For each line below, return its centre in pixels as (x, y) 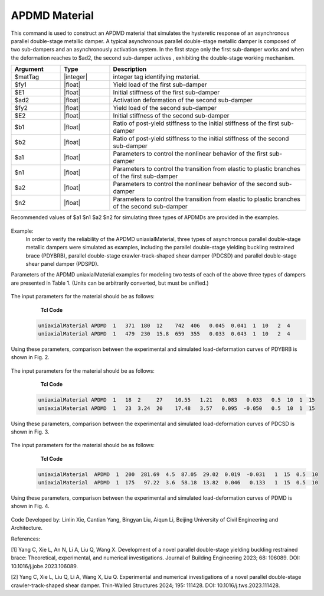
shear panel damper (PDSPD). (62, 264)
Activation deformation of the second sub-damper (183, 100)
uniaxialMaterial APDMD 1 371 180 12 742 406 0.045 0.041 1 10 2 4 (164, 325)
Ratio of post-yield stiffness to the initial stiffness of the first (196, 123)
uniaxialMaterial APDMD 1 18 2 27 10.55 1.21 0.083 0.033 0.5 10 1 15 (176, 400)
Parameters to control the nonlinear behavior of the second (195, 184)
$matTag (27, 77)
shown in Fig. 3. (30, 432)
